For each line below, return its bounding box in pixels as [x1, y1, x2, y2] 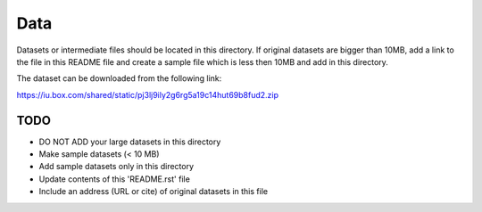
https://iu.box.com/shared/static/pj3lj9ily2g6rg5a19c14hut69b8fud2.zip [16, 89, 279, 100]
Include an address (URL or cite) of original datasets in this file [38, 186, 268, 197]
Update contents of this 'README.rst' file [38, 174, 191, 184]
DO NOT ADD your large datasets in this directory [38, 136, 221, 147]
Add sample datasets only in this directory [38, 161, 195, 172]
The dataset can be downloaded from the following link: [16, 73, 222, 84]
